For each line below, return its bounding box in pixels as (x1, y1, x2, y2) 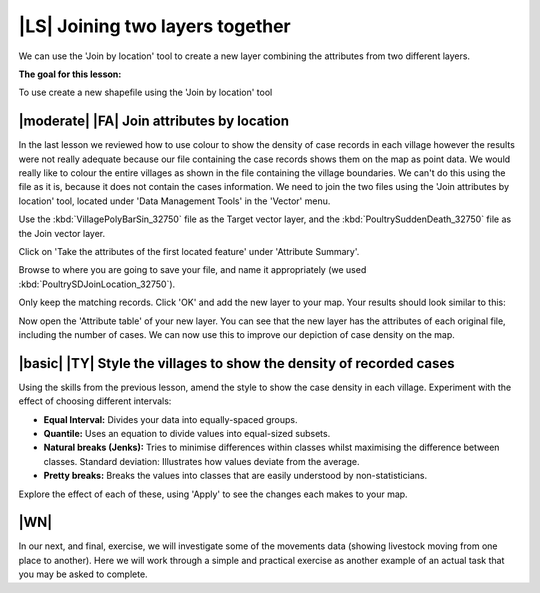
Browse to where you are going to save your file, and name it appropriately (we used (18, 264, 367, 276)
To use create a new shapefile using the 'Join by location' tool (18, 86, 273, 99)
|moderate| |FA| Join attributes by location (18, 113, 290, 130)
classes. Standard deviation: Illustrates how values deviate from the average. (43, 455, 360, 467)
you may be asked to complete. (18, 568, 149, 580)
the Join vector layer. (18, 227, 105, 239)
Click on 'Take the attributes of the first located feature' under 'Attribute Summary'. (18, 245, 360, 257)
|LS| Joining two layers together (18, 15, 292, 37)
